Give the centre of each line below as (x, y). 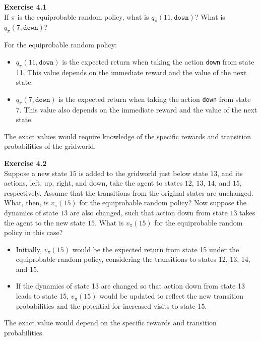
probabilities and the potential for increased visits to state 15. (111, 305)
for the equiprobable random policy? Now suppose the (163, 203)
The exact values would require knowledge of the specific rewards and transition (128, 136)
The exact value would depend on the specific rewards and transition (110, 323)
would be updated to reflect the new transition (172, 296)
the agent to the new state (45, 222)
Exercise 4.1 (25, 7)
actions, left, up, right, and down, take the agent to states (93, 183)
